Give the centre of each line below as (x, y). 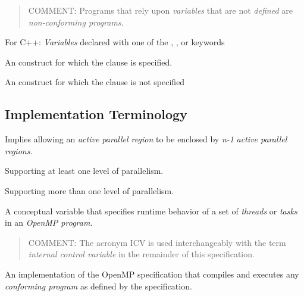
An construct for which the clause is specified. (89, 62)
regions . (19, 150)
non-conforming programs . (76, 22)
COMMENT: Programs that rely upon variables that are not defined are (160, 10)
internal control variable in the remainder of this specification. (141, 254)
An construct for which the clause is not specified (95, 82)
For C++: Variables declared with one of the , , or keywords (115, 42)
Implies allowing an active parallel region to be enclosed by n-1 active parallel (146, 139)
